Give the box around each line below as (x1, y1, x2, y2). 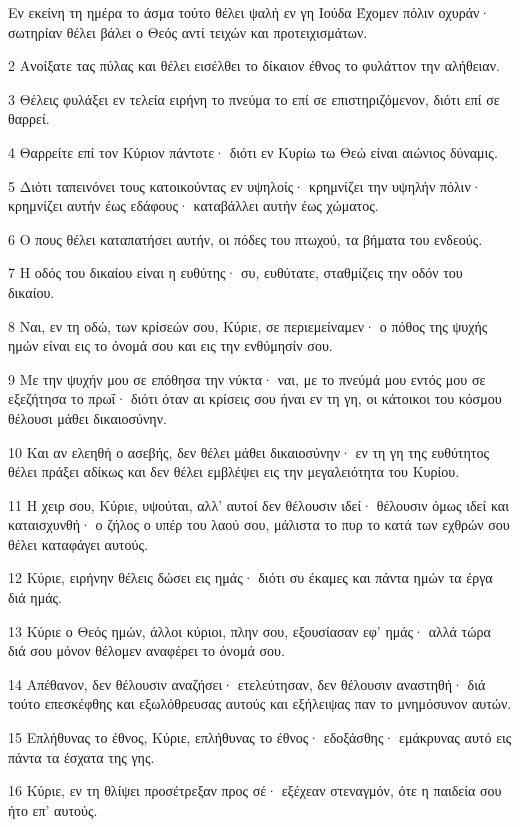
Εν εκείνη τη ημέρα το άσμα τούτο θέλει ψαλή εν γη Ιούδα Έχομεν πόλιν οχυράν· (8, 2, 491, 22)
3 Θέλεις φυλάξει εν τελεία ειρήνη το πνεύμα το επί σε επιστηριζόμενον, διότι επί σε (8, 88, 500, 109)
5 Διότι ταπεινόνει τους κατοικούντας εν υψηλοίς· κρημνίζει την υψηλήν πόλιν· (8, 175, 482, 196)
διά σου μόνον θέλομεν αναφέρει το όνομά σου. (8, 640, 285, 661)
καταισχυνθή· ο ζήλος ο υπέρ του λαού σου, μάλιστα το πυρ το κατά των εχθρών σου (8, 514, 510, 535)
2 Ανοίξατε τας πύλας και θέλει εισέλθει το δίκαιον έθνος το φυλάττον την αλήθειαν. (8, 55, 500, 76)
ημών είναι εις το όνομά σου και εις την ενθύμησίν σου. (8, 335, 333, 356)
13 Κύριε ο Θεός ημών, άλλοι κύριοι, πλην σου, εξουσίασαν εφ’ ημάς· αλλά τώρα (8, 620, 491, 641)
